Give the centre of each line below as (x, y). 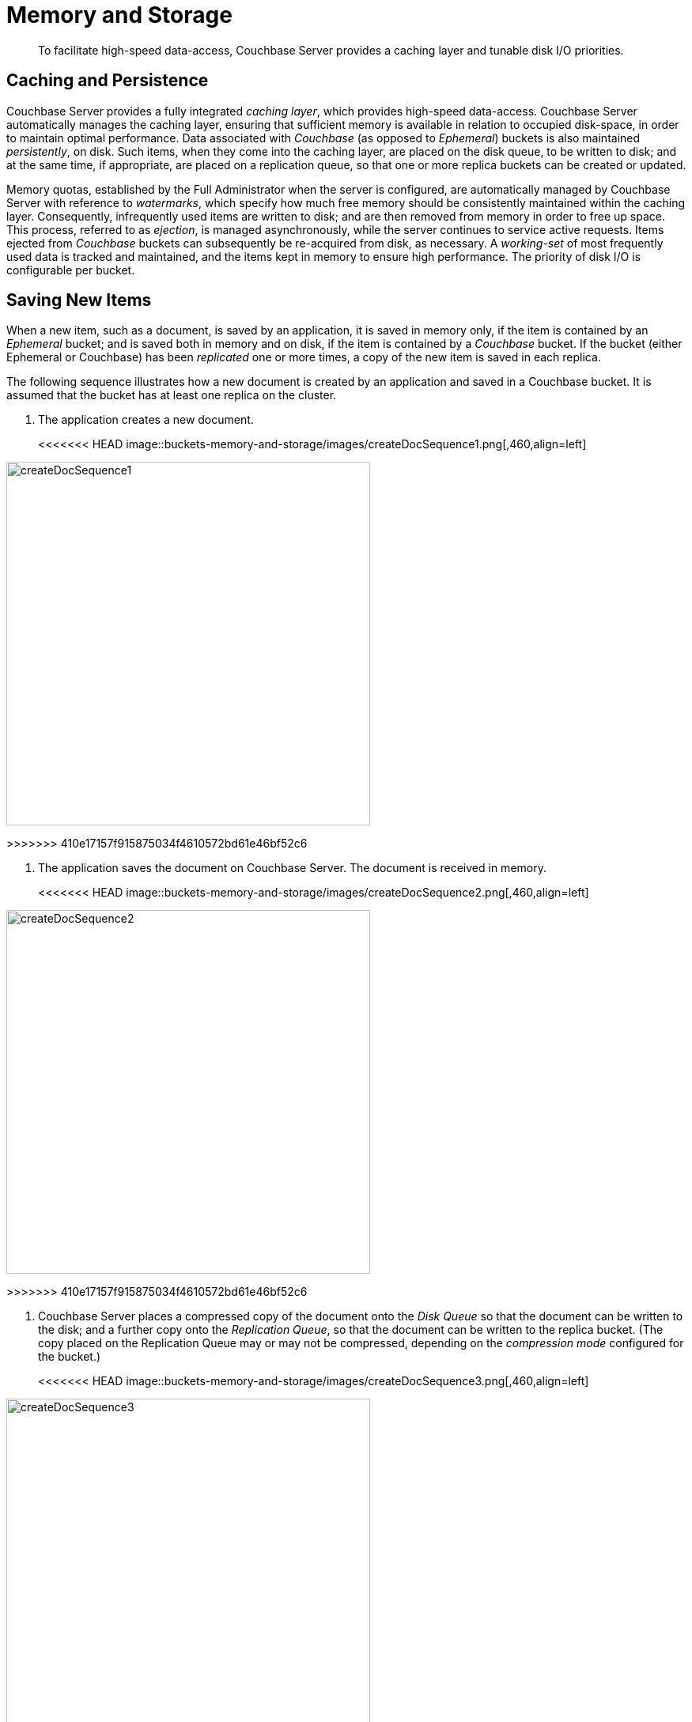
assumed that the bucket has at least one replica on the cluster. (172, 395)
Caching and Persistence (108, 81)
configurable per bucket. (71, 270)
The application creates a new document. (146, 420)
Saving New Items (79, 300)
